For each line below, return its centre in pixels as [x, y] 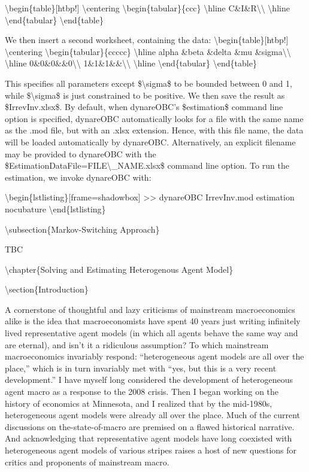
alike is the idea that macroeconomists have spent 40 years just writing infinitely [153, 321]
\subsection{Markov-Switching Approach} [82, 229]
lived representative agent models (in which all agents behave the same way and [152, 333]
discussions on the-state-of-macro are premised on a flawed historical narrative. [150, 426]
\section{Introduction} [47, 289]
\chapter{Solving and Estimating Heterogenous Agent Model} [119, 269]
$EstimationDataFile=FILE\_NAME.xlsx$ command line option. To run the [147, 165]
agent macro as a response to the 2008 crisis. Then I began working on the [142, 392]
